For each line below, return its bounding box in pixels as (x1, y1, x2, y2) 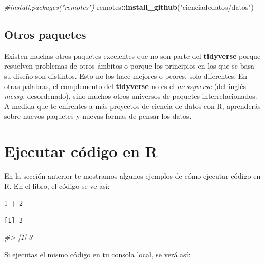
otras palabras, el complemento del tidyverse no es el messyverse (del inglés (4, 80, 246, 91)
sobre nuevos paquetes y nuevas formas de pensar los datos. (4, 111, 192, 121)
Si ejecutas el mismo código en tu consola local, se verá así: (4, 249, 191, 260)
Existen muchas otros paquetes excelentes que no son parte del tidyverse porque (4, 50, 261, 61)
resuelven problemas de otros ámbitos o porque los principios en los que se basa (4, 60, 254, 71)
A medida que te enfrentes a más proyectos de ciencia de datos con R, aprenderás (4, 100, 261, 111)
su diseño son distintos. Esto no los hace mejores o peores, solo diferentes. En (4, 70, 248, 81)
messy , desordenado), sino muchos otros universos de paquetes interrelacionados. (4, 91, 257, 101)
